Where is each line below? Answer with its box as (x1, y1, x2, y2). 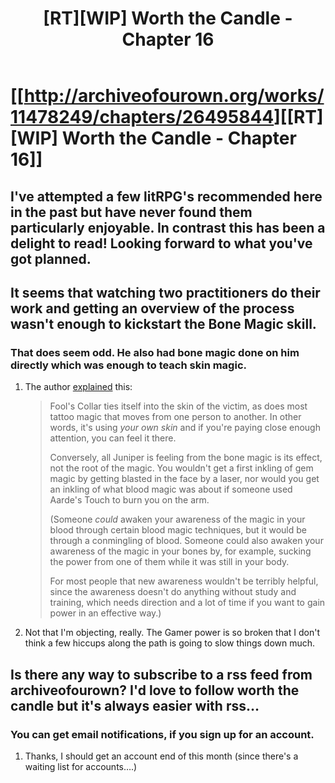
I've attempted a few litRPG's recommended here (10, 188, 323, 205)
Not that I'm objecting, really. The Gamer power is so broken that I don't (24, 627, 321, 639)
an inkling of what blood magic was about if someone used (49, 483, 293, 496)
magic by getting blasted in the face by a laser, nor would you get (49, 473, 320, 485)
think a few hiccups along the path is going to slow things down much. (24, 637, 316, 649)
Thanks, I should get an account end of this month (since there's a (24, 750, 299, 762)
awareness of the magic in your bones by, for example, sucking (49, 545, 312, 557)
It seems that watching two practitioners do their (10, 284, 321, 301)
